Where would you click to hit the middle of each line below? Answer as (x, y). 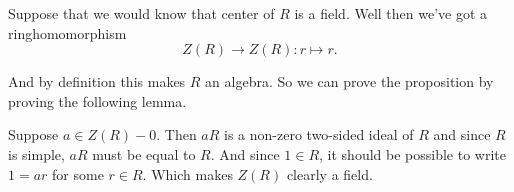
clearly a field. (329, 173)
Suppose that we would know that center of (141, 13)
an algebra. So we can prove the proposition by (349, 81)
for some (78, 173)
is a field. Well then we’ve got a (391, 13)
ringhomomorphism (67, 32)
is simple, (36, 153)
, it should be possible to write (412, 153)
